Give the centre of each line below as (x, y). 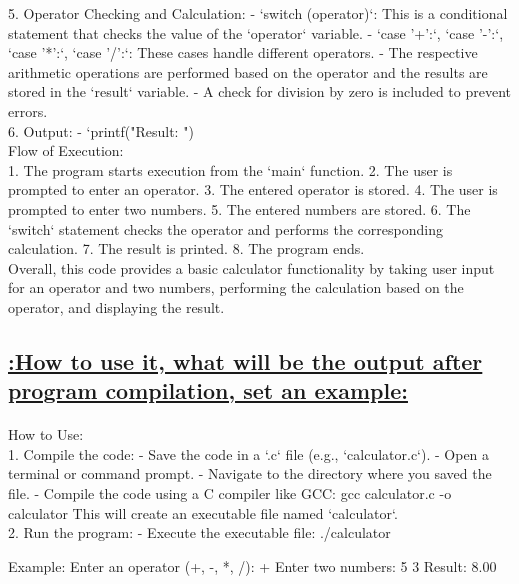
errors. (28, 110)
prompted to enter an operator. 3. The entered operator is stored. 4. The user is (253, 189)
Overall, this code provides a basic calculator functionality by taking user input (251, 267)
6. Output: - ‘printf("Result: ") (101, 130)
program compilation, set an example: (208, 390)
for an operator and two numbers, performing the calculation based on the (236, 287)
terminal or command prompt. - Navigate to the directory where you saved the (250, 473)
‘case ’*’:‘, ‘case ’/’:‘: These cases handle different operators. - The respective (243, 52)
